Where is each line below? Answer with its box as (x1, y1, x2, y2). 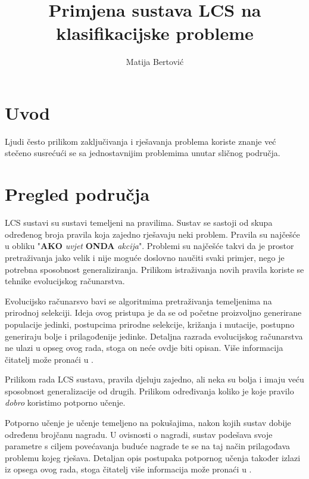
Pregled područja (5, 182, 150, 206)
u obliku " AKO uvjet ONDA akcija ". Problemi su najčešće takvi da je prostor (5, 240, 294, 252)
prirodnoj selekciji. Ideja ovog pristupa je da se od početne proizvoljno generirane (5, 306, 302, 319)
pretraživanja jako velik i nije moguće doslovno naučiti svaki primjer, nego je (5, 251, 285, 263)
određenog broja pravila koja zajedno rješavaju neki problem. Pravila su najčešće (5, 228, 300, 240)
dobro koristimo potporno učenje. (5, 396, 126, 409)
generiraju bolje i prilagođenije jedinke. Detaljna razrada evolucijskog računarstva (5, 329, 303, 342)
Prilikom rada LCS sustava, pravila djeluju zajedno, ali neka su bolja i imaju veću (5, 373, 304, 385)
